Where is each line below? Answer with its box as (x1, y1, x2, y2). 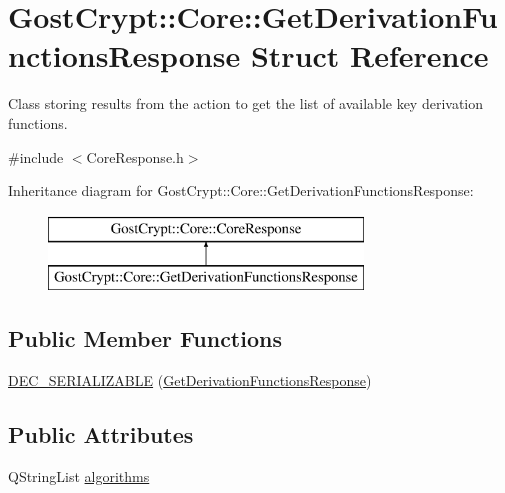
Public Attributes (8, 419, 194, 450)
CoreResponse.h (86, 146, 184, 167)
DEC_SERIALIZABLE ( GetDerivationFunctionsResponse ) (8, 370, 372, 391)
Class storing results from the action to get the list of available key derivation (8, 93, 484, 114)
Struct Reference (250, 35, 489, 76)
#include (8, 146, 64, 167)
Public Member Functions (8, 323, 282, 354)
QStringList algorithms (8, 465, 150, 486)
